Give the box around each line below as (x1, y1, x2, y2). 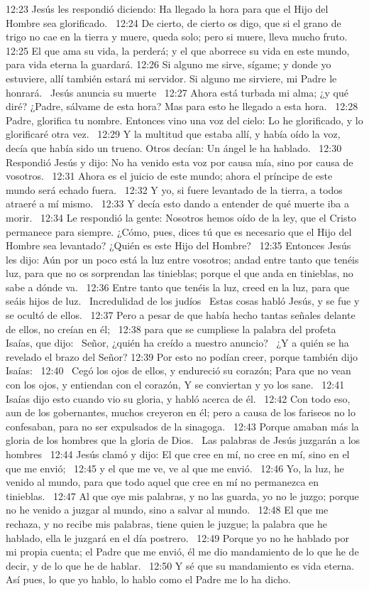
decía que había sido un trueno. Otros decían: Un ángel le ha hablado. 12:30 (6, 140, 342, 155)
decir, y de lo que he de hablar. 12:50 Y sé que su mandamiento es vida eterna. (6, 558, 355, 573)
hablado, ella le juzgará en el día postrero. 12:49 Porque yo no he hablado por (6, 530, 349, 545)
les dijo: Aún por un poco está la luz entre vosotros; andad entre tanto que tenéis (6, 251, 359, 266)
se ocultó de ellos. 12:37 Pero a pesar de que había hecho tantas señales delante (6, 308, 356, 322)
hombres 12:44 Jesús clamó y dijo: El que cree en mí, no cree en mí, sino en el (6, 447, 350, 461)
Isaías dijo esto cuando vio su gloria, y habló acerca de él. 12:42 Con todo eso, (6, 391, 351, 406)
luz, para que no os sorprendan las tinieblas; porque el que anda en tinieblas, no (6, 266, 353, 281)
